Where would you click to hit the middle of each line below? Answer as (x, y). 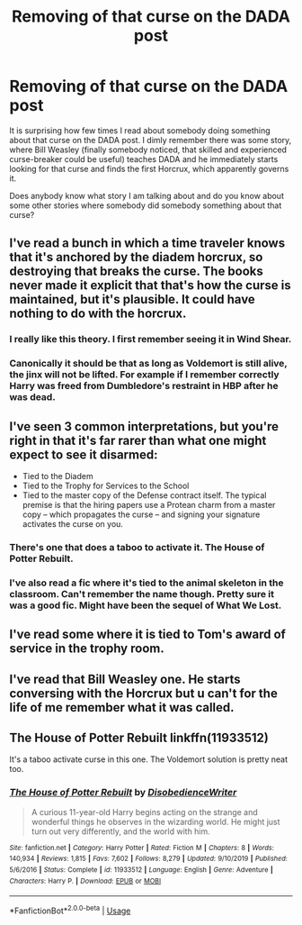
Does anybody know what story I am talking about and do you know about (147, 195)
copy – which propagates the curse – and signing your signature (141, 514)
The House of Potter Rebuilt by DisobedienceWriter (123, 793)
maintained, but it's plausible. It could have (133, 299)
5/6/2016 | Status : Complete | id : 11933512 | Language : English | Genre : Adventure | (141, 870)
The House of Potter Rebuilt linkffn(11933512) (139, 738)
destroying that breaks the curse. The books (136, 272)
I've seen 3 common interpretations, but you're (144, 426)
